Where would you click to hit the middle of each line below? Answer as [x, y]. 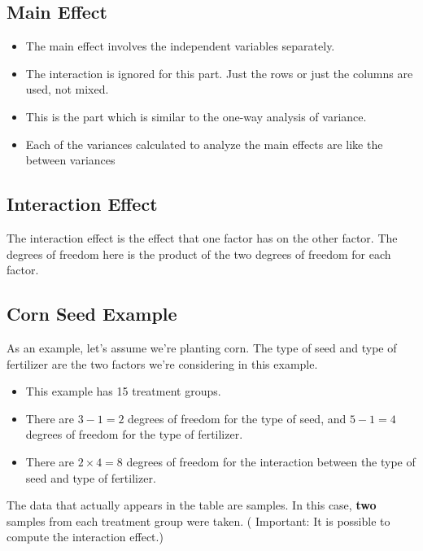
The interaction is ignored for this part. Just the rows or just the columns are [219, 73]
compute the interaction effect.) [85, 537]
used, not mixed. [67, 89]
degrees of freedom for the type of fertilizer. [134, 434]
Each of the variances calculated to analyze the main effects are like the [204, 144]
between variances [70, 160]
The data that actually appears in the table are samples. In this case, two [192, 505]
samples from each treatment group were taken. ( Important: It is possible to [198, 520]
